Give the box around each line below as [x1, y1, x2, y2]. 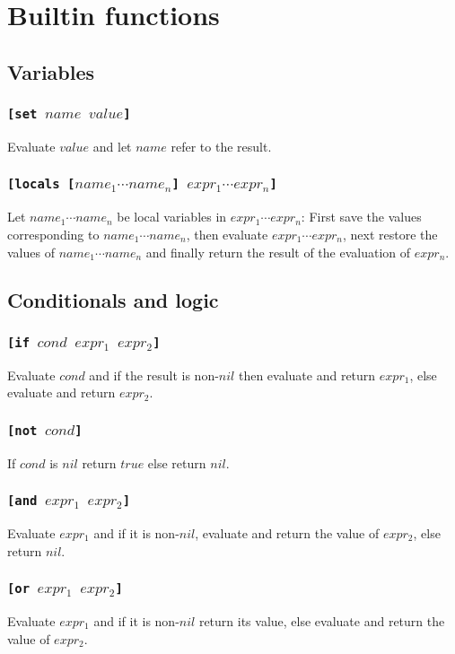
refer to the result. [171, 136, 272, 155]
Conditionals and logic [7, 286, 219, 314]
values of [7, 242, 55, 261]
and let [92, 136, 132, 155]
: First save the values [301, 207, 422, 226]
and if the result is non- [89, 365, 219, 384]
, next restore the [343, 224, 438, 243]
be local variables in [117, 207, 227, 226]
